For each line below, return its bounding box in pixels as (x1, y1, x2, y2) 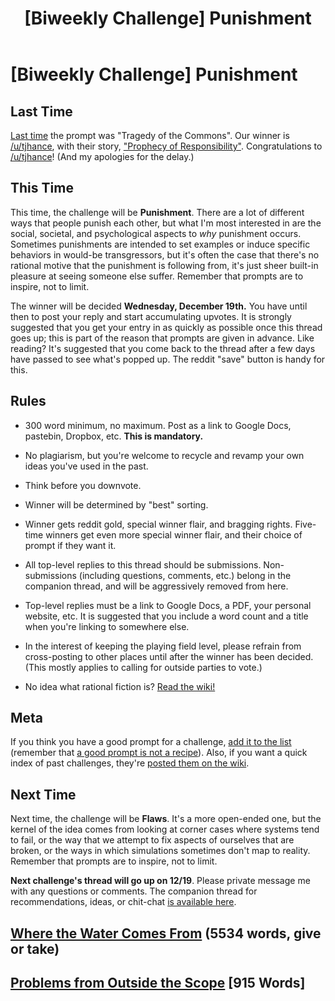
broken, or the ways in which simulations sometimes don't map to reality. (10, 845, 311, 857)
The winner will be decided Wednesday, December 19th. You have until (10, 300, 308, 312)
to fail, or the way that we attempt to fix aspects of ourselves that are (10, 834, 295, 846)
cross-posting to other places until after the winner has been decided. (24, 650, 314, 662)
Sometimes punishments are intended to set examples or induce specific (10, 238, 311, 250)
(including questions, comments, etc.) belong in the (78, 569, 292, 581)
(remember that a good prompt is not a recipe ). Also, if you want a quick (10, 747, 308, 759)
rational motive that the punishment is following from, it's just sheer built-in (10, 259, 319, 271)
